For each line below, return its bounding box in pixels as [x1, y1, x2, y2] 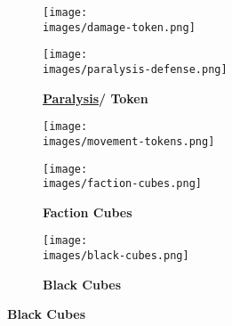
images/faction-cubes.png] [43, 177, 202, 191]
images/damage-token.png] [43, 20, 196, 34]
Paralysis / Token [43, 88, 148, 107]
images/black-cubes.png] [43, 249, 189, 263]
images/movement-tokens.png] [43, 134, 215, 148]
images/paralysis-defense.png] [43, 62, 228, 76]
